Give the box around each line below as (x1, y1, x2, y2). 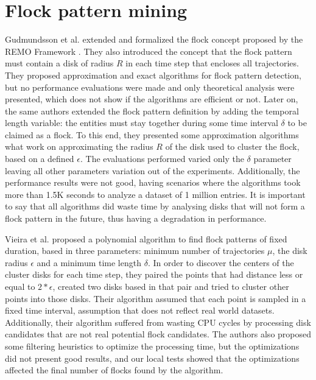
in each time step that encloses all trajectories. (125, 57, 299, 69)
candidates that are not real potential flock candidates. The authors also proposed (5, 328, 312, 340)
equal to (5, 280, 35, 292)
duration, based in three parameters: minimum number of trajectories (5, 244, 265, 257)
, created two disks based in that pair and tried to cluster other (52, 280, 289, 292)
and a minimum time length (37, 256, 141, 269)
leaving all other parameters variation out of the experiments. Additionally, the (5, 164, 300, 177)
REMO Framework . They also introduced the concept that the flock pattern (5, 44, 292, 57)
